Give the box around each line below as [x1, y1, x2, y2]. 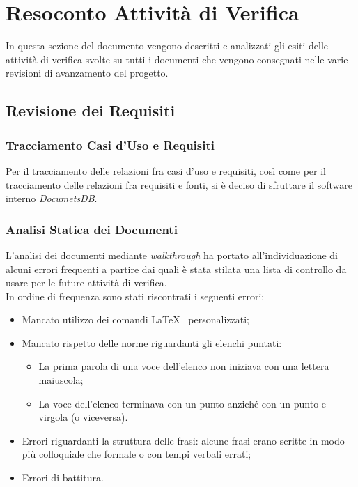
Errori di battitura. [22, 470, 104, 485]
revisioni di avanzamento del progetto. [6, 65, 169, 80]
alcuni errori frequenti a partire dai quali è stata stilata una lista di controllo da [6, 261, 347, 276]
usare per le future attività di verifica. [6, 275, 167, 290]
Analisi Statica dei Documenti [6, 220, 178, 238]
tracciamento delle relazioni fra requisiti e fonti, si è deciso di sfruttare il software [6, 177, 353, 192]
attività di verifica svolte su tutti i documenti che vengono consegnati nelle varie [6, 52, 348, 66]
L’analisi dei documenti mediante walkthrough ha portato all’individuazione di [6, 247, 338, 262]
